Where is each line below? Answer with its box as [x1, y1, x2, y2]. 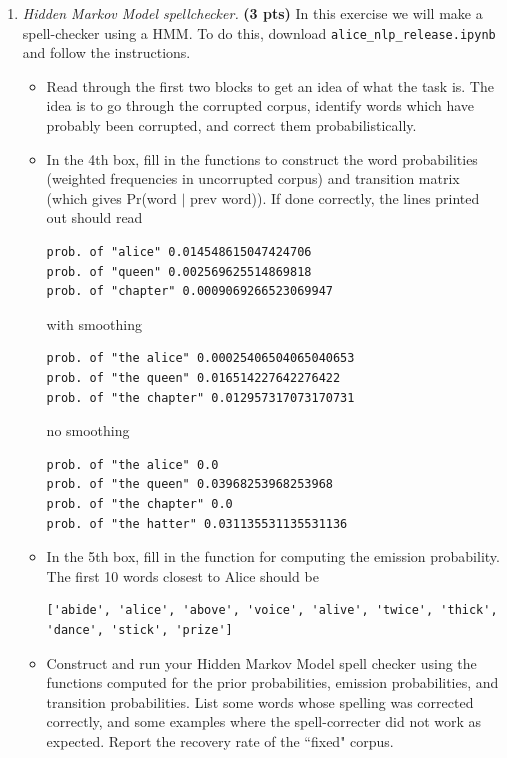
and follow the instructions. [22, 42, 191, 63]
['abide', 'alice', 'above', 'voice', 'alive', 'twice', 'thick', [46, 603, 498, 618]
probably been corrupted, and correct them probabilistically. [46, 115, 417, 136]
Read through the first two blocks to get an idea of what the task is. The [46, 75, 494, 96]
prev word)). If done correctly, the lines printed [190, 187, 480, 208]
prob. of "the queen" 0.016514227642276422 [46, 370, 341, 385]
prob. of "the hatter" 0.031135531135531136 [46, 516, 348, 531]
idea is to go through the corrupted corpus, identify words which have [46, 95, 475, 116]
